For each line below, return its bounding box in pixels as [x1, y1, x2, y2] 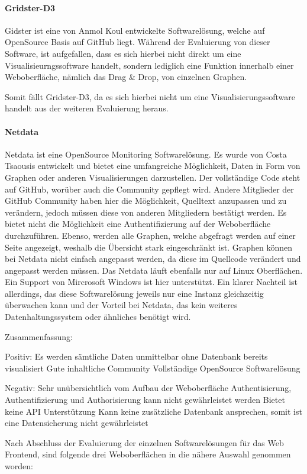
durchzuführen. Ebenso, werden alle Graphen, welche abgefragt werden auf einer [5, 229, 296, 241]
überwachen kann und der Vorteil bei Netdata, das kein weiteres [5, 299, 238, 311]
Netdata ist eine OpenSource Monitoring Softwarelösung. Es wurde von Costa [5, 148, 287, 160]
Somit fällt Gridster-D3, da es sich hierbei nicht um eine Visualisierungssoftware [5, 90, 296, 103]
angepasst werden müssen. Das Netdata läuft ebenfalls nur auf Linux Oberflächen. [5, 264, 303, 276]
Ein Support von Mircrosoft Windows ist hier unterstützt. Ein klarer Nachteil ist [5, 276, 298, 288]
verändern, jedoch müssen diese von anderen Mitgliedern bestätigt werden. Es [5, 206, 287, 218]
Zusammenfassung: [5, 330, 73, 342]
